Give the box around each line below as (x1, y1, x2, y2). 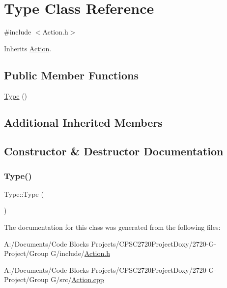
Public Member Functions (4, 67, 139, 82)
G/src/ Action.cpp (51, 274, 104, 285)
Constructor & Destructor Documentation (4, 144, 224, 159)
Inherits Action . (4, 43, 52, 53)
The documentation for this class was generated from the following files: (4, 222, 221, 232)
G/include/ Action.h (51, 248, 110, 258)
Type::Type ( (4, 188, 44, 199)
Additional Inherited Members (4, 114, 163, 130)
